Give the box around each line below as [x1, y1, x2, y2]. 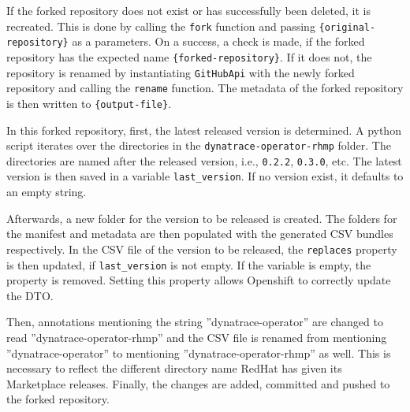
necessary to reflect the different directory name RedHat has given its [6, 360, 342, 377]
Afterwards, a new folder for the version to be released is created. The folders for [6, 210, 397, 226]
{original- [319, 21, 376, 33]
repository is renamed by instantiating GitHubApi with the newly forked [6, 64, 355, 80]
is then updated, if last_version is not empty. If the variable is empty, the [6, 256, 371, 273]
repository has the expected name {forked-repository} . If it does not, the [6, 48, 372, 65]
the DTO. [6, 287, 54, 303]
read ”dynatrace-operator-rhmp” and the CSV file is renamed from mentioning [6, 328, 387, 345]
